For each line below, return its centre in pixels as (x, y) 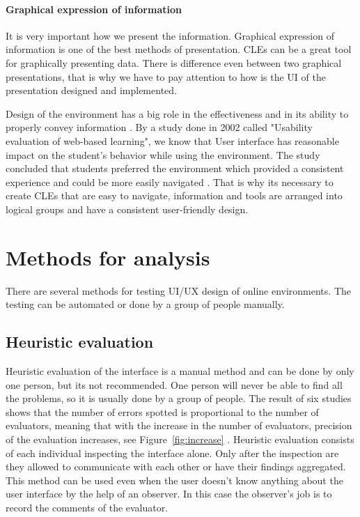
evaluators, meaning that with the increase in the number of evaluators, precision (179, 425)
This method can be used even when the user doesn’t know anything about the (174, 480)
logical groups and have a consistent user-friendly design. (127, 209)
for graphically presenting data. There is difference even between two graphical (174, 62)
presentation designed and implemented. (91, 90)
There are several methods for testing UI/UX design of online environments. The (178, 290)
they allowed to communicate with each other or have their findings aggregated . (176, 466)
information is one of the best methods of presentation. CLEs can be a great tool (179, 49)
